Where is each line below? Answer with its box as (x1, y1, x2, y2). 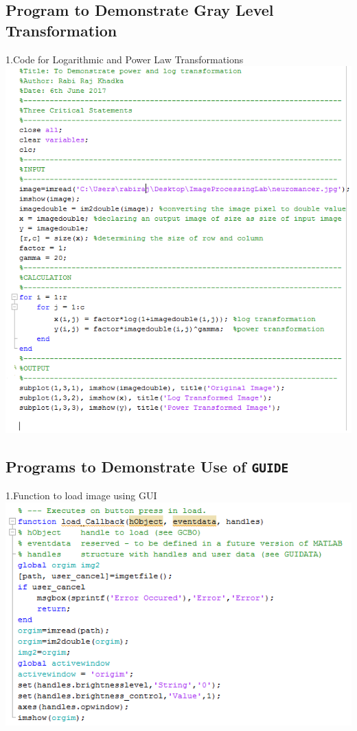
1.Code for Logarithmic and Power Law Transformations (5, 52, 244, 66)
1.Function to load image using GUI (5, 488, 157, 502)
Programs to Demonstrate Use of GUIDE (5, 455, 289, 477)
